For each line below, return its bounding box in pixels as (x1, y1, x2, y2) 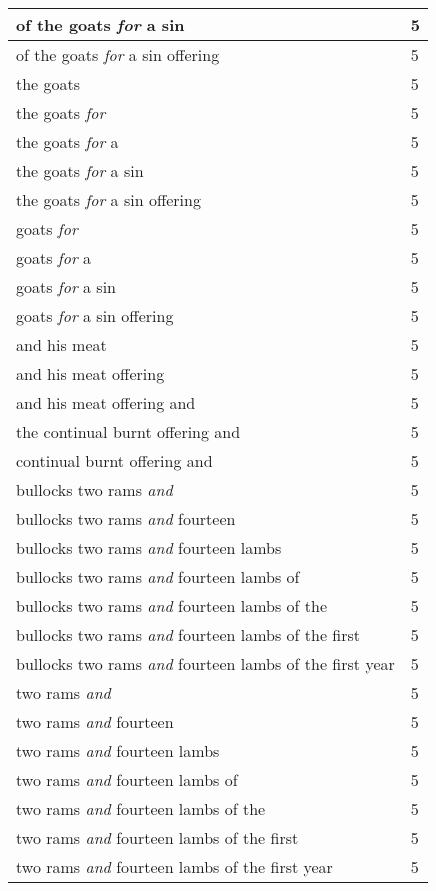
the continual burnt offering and (16, 420, 241, 443)
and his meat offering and (16, 391, 196, 414)
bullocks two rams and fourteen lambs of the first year (16, 652, 395, 675)
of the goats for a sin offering (16, 43, 220, 66)
